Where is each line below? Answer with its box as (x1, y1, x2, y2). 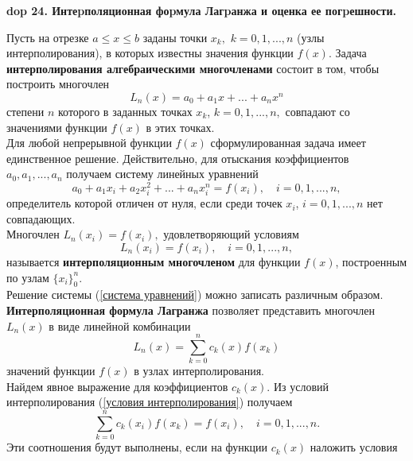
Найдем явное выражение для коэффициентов (6, 378, 228, 394)
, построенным (335, 253, 407, 269)
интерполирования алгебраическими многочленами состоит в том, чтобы (6, 60, 380, 76)
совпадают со (285, 103, 350, 119)
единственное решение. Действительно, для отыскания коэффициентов (6, 149, 349, 166)
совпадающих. (6, 210, 76, 227)
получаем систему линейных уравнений (66, 165, 259, 182)
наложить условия (310, 439, 398, 455)
